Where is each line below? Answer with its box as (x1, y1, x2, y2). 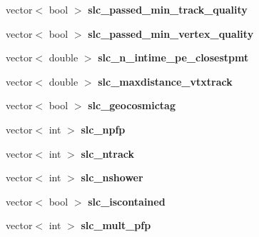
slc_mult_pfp (81, 218, 151, 233)
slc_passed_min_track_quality (88, 2, 248, 16)
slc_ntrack (81, 146, 134, 161)
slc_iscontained (88, 193, 166, 208)
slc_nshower (81, 170, 143, 185)
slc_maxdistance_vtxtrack (98, 74, 233, 89)
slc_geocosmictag (88, 98, 176, 113)
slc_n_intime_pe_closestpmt (98, 50, 249, 65)
